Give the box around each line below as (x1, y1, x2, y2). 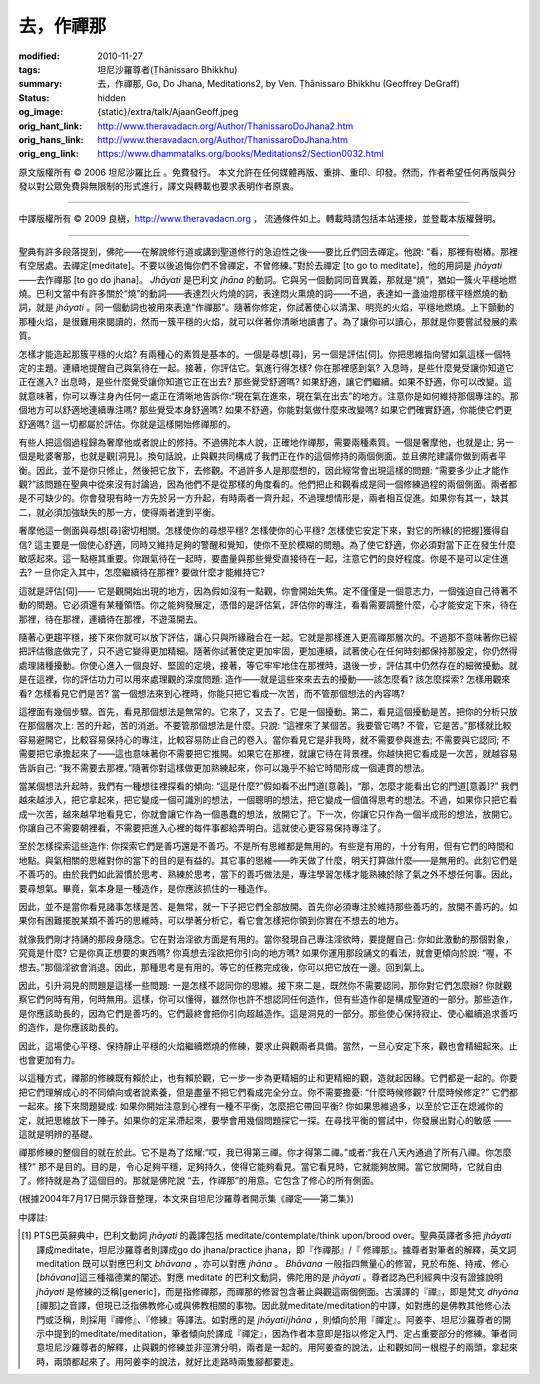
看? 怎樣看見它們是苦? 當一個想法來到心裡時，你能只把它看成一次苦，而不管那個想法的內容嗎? (18, 687, 405, 699)
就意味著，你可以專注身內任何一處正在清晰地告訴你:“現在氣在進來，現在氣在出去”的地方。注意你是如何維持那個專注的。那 (18, 390, 519, 402)
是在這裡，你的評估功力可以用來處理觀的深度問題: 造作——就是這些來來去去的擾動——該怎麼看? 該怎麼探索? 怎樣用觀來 (18, 673, 511, 685)
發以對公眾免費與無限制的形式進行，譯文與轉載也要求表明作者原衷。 (18, 180, 299, 192)
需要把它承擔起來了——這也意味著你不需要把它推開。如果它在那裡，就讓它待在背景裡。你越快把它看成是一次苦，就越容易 (18, 748, 518, 760)
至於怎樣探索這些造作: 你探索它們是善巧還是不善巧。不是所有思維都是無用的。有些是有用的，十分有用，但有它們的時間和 (18, 840, 514, 852)
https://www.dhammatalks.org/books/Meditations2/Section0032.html (97, 148, 384, 160)
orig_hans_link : (18, 133, 84, 145)
